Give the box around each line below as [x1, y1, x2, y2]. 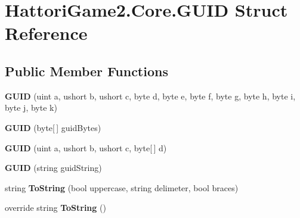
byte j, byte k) [5, 101, 57, 114]
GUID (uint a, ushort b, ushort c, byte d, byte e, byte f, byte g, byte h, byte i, [5, 89, 296, 102]
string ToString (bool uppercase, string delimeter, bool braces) [5, 181, 239, 194]
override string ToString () [5, 201, 106, 214]
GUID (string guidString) [5, 161, 102, 174]
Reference [5, 21, 88, 45]
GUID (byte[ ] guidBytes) [5, 121, 101, 133]
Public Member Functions [5, 61, 168, 80]
